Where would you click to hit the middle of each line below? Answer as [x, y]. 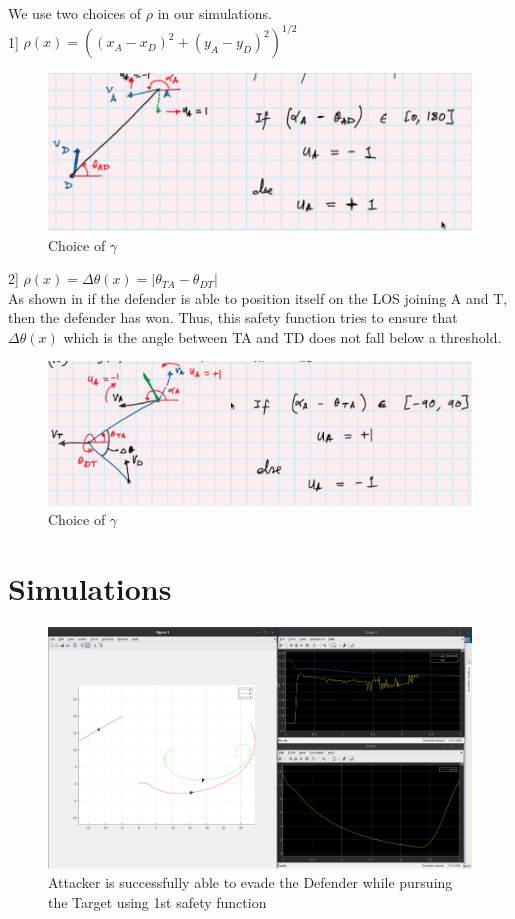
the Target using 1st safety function [157, 902]
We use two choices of [75, 13]
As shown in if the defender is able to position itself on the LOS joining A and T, [258, 297]
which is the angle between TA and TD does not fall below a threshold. [282, 336]
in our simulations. [214, 13]
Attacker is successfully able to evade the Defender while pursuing [250, 882]
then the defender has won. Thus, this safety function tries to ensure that [233, 317]
